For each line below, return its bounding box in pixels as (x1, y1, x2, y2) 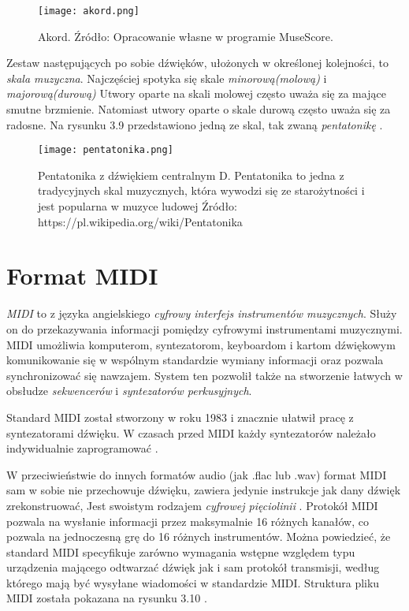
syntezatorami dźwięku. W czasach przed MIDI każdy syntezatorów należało (6, 424, 376, 441)
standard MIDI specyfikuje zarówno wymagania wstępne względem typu (6, 543, 355, 560)
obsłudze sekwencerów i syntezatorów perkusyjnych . (6, 382, 252, 399)
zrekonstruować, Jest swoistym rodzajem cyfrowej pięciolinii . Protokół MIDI (6, 497, 378, 513)
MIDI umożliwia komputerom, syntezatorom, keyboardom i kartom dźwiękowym (6, 336, 396, 352)
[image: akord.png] (38, 6, 139, 17)
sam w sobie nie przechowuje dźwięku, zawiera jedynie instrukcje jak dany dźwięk (6, 482, 401, 498)
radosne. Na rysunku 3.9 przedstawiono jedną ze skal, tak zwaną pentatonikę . (6, 116, 383, 132)
